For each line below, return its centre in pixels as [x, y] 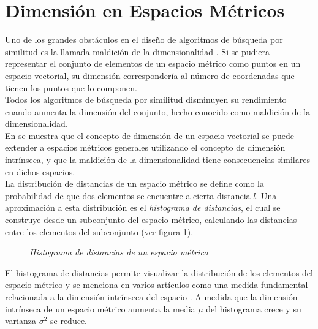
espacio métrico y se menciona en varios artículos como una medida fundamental [157, 285]
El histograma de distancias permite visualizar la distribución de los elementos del [159, 272]
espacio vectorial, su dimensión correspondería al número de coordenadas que [150, 75]
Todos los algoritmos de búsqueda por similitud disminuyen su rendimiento [146, 100]
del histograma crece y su [254, 308]
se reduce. [69, 321]
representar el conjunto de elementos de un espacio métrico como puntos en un [153, 63]
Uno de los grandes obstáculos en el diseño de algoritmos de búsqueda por [144, 40]
